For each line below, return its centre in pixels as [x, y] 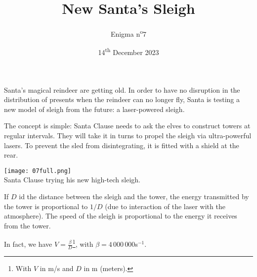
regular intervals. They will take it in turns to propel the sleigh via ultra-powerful [128, 135]
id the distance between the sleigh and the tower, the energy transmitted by [134, 196]
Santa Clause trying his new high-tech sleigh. [72, 180]
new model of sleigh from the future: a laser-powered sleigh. [94, 109]
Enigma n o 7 [128, 33]
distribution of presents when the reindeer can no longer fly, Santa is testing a [122, 99]
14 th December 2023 [128, 52]
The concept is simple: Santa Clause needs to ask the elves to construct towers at [127, 126]
